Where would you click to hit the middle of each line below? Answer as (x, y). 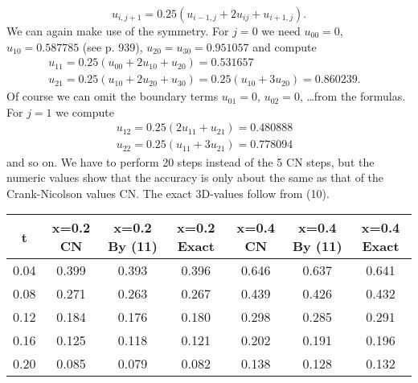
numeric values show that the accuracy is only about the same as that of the (195, 177)
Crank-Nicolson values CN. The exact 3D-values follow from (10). (168, 193)
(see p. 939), (113, 46)
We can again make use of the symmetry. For (118, 31)
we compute (85, 111)
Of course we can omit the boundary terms (113, 96)
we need (281, 31)
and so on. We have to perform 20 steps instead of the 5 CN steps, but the (191, 161)
